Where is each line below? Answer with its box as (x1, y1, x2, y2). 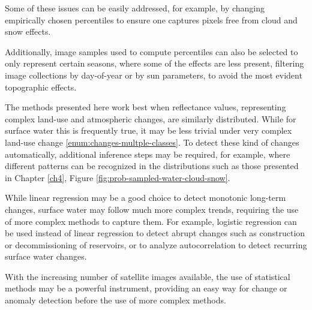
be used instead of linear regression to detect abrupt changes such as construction (5, 227, 305, 239)
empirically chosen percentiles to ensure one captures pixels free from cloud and (5, 13, 298, 26)
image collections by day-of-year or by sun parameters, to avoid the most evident (5, 68, 302, 81)
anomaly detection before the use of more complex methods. (5, 294, 226, 306)
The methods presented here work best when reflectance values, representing (5, 101, 286, 113)
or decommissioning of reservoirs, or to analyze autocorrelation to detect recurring (5, 238, 307, 251)
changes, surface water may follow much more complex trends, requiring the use (5, 203, 299, 215)
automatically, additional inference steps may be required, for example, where (5, 148, 290, 160)
